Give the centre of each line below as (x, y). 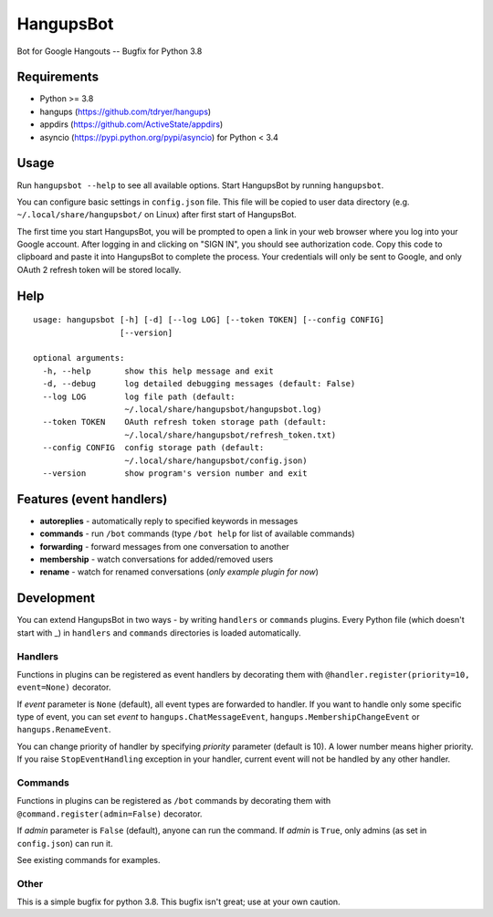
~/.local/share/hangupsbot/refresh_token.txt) (231, 435)
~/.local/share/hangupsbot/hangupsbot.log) (223, 410)
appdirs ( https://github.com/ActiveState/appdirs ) (131, 124)
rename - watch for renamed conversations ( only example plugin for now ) (179, 572)
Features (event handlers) (92, 499)
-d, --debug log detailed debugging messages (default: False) (199, 384)
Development (56, 598)
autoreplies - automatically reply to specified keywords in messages (169, 521)
